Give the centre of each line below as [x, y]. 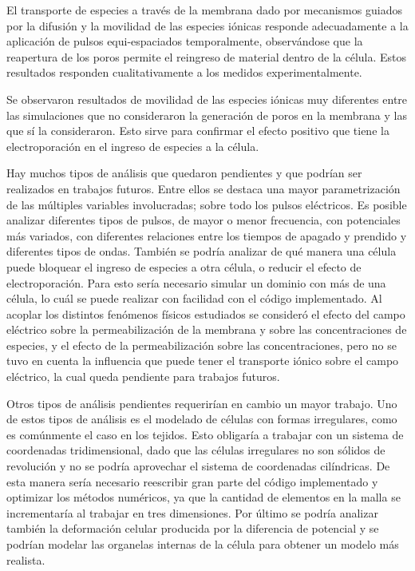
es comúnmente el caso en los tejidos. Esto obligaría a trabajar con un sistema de [205, 434]
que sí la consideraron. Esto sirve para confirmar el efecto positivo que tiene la [198, 131]
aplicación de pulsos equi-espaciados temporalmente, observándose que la [185, 41]
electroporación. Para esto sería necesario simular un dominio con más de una [196, 282]
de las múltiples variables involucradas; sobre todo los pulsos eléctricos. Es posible [207, 204]
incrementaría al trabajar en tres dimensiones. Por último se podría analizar [192, 512]
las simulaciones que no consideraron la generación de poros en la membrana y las [207, 115]
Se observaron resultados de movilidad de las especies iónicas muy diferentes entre [207, 99]
